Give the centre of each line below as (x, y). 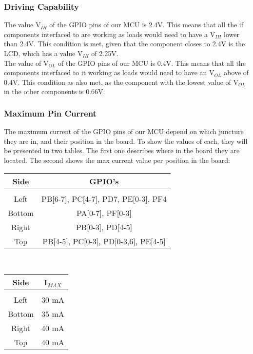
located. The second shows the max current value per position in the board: (117, 160)
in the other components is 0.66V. (55, 91)
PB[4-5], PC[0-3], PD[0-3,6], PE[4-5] (104, 241)
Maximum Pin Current (50, 113)
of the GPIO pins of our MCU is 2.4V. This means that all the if (146, 25)
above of (236, 72)
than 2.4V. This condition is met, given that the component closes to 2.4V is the (125, 44)
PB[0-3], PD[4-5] (104, 227)
